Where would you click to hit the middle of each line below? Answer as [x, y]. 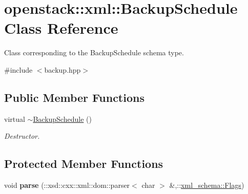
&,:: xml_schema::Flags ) [207, 185]
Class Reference [61, 28]
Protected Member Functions [84, 164]
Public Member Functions [74, 97]
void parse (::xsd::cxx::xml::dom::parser [67, 185]
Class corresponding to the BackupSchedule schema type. [94, 52]
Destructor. [22, 136]
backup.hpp [63, 69]
